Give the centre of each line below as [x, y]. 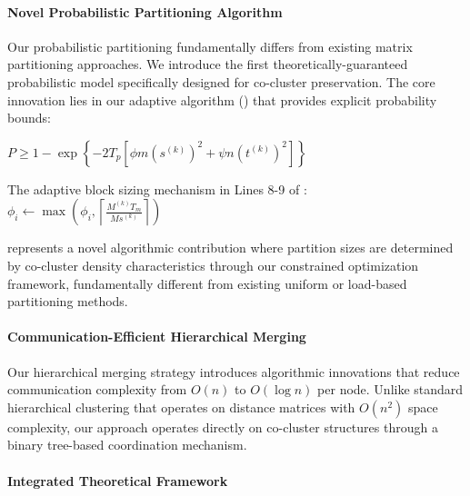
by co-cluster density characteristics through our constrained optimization [213, 265]
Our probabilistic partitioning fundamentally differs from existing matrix [210, 46]
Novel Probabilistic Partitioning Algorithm [145, 11]
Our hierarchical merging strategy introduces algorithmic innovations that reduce [234, 371]
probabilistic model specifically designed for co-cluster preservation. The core [221, 81]
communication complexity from [97, 389]
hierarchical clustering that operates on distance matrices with [181, 407]
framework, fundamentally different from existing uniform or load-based [207, 283]
